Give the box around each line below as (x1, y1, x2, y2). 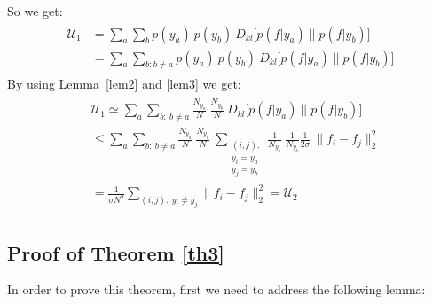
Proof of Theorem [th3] (7, 238, 225, 266)
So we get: (7, 2, 63, 19)
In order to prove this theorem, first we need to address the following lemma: (7, 280, 426, 299)
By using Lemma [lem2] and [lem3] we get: (7, 74, 241, 93)
